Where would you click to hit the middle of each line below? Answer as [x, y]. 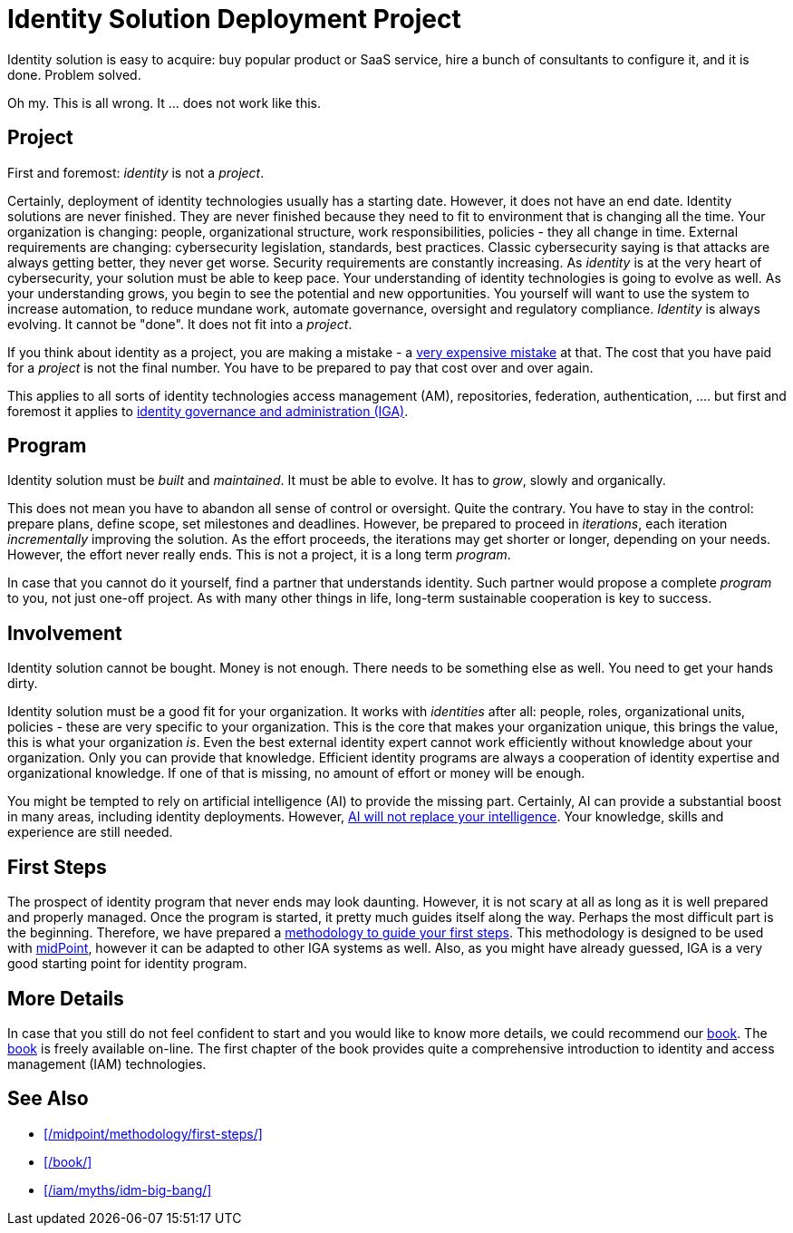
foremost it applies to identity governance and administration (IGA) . [208, 411]
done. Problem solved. [74, 74]
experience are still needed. [90, 832]
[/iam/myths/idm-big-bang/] [128, 1189]
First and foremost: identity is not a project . [136, 172]
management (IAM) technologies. [107, 1063]
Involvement [65, 633]
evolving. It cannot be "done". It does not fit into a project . [180, 324]
